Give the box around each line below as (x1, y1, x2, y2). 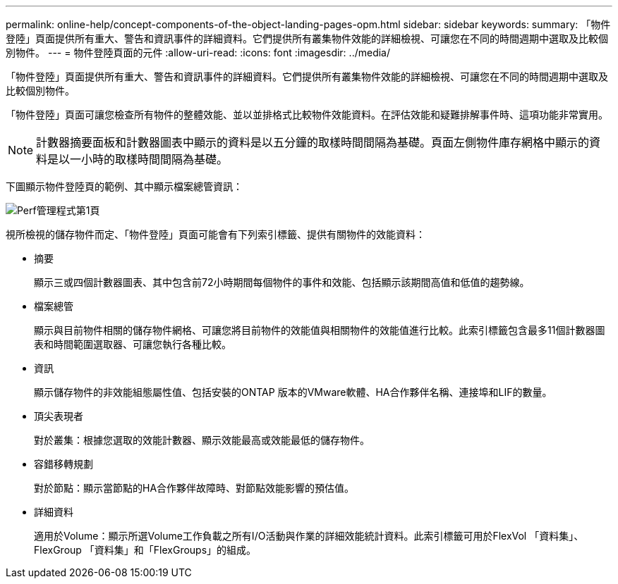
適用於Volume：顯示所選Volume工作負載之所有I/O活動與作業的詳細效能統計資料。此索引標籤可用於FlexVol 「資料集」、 (34, 530, 584, 542)
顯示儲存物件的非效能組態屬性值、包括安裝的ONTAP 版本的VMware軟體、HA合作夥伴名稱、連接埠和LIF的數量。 (34, 386, 552, 398)
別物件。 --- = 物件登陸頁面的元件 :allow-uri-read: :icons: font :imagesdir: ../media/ (6, 46, 391, 58)
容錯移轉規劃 (34, 458, 93, 470)
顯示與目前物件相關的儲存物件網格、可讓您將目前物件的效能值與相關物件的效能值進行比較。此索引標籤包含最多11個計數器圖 (34, 324, 605, 336)
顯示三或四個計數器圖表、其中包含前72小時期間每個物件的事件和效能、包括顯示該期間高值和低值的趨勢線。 (34, 276, 530, 288)
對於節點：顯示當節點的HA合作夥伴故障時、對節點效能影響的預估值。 (34, 482, 355, 494)
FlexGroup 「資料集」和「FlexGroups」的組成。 (34, 544, 257, 556)
